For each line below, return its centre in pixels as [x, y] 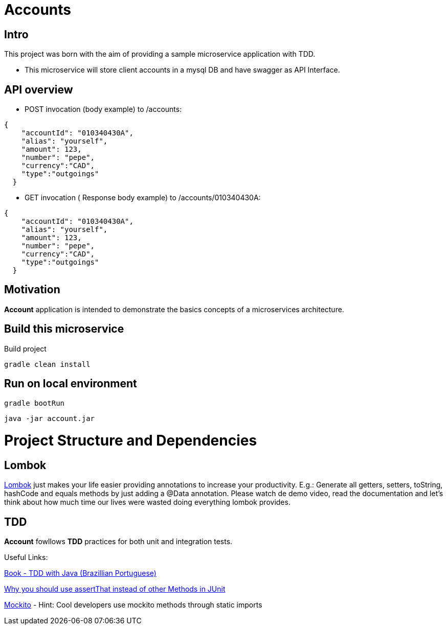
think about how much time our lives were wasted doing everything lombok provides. [147, 502]
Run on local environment [71, 384]
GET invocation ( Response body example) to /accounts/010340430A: [143, 198]
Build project [25, 348]
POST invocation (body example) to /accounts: [103, 109]
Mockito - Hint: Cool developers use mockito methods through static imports [133, 605]
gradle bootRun [35, 403]
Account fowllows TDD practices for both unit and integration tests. [118, 542]
